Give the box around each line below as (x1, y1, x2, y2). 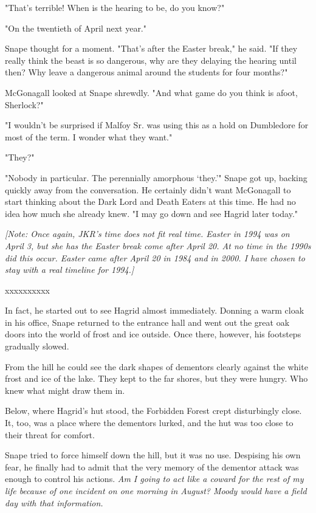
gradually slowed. (5, 340, 69, 353)
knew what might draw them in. (5, 384, 125, 396)
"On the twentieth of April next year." (5, 21, 147, 34)
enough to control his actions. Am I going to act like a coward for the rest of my (5, 472, 304, 485)
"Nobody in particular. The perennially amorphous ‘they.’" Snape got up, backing (5, 171, 307, 184)
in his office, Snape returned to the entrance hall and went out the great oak (5, 315, 290, 328)
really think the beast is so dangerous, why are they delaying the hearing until (5, 53, 297, 66)
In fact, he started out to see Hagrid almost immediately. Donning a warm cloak (5, 304, 304, 317)
